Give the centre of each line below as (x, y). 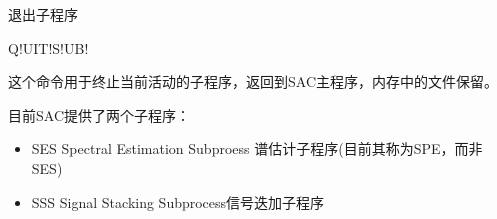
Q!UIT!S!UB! (48, 47)
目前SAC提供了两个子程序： (99, 114)
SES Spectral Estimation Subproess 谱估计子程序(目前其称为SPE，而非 (257, 148)
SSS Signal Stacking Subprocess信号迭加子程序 (178, 201)
